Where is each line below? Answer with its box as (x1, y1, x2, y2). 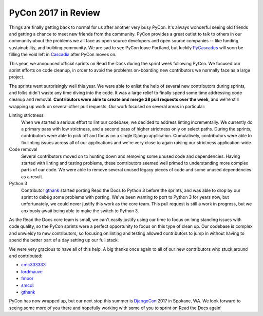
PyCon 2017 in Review (9, 7, 100, 18)
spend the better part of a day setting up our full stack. (9, 237, 119, 243)
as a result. (21, 173, 44, 180)
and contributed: (9, 253, 42, 259)
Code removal (9, 147, 38, 152)
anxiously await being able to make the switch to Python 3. (21, 207, 139, 214)
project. (9, 74, 25, 80)
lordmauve (21, 268, 43, 275)
